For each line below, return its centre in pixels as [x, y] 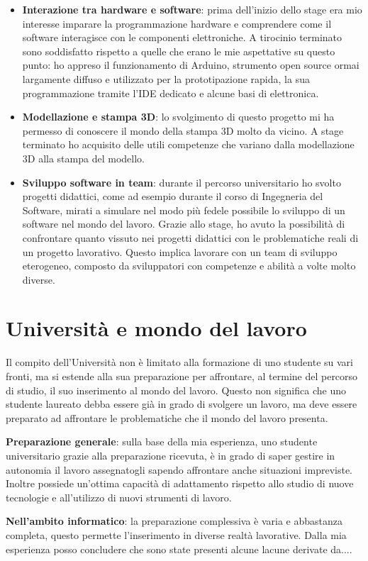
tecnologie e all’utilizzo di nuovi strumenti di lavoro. [119, 497]
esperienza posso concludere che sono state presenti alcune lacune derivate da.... [179, 549]
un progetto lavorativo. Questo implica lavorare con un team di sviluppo [180, 251]
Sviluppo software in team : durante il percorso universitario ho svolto [182, 182]
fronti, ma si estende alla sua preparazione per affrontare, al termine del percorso [182, 376]
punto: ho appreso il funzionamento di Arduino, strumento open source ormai [191, 65]
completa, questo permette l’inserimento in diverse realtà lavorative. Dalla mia [176, 534]
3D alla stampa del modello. [83, 158]
